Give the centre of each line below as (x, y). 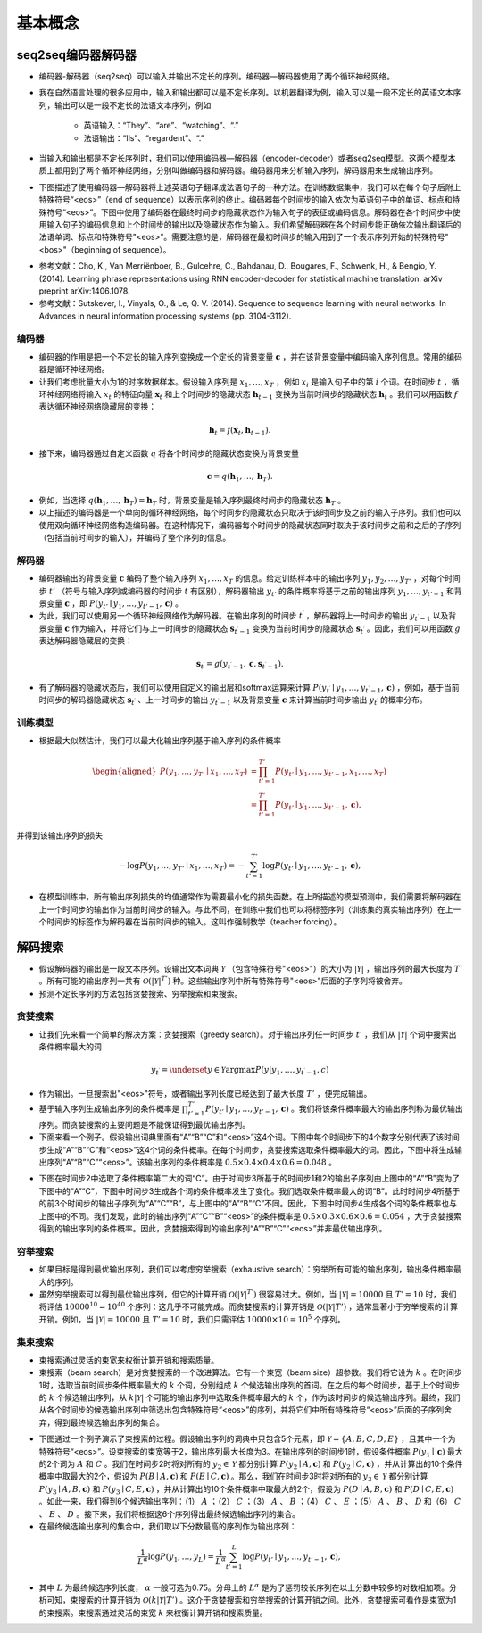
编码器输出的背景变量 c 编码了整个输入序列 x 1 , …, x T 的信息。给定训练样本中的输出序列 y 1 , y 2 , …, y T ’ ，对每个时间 (250, 579)
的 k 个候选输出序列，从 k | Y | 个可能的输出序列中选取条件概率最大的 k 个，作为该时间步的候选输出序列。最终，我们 (249, 1397)
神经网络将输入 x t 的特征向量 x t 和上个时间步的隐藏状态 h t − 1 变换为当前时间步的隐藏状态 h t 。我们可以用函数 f (252, 395)
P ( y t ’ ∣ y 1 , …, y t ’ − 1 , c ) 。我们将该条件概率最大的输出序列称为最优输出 (334, 1109)
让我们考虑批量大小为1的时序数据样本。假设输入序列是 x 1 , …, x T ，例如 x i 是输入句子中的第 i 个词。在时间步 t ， (245, 382)
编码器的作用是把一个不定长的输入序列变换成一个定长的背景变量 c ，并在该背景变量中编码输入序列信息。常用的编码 (251, 356)
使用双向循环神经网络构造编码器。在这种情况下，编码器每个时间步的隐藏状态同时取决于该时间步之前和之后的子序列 (250, 525)
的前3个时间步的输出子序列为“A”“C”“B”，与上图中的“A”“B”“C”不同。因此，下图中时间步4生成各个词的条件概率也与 (248, 1204)
